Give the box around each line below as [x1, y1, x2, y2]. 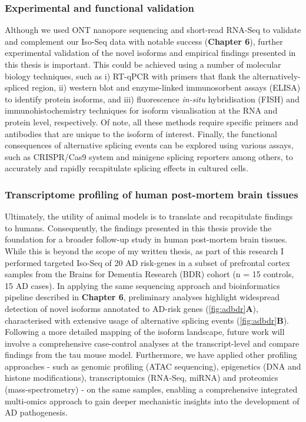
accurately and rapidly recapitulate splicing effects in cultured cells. [5, 162, 248, 174]
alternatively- [252, 69, 301, 82]
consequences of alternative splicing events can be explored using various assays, [5, 139, 294, 151]
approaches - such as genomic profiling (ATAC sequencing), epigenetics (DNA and [5, 360, 301, 372]
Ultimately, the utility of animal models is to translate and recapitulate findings [5, 210, 293, 222]
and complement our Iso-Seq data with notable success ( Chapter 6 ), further [5, 35, 283, 47]
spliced [5, 81, 29, 94]
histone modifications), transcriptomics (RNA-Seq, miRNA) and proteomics [5, 371, 278, 384]
